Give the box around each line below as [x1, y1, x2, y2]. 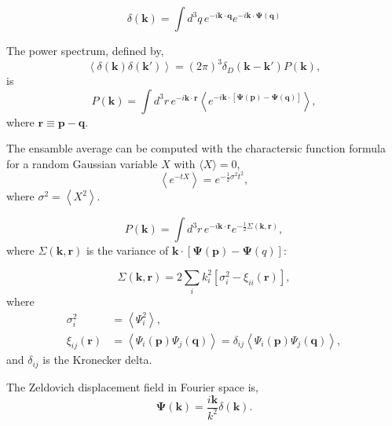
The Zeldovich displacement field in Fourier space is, [6, 378, 258, 395]
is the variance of [86, 242, 169, 259]
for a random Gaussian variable [6, 155, 158, 171]
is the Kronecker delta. [42, 351, 152, 368]
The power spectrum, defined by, [6, 42, 164, 58]
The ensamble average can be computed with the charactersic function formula [6, 140, 386, 156]
